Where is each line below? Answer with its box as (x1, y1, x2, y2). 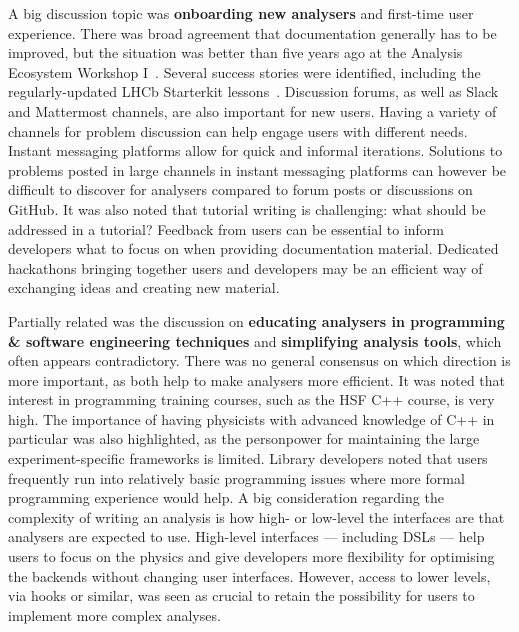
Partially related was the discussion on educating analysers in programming (8, 310, 505, 331)
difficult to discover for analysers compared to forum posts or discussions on (8, 179, 473, 200)
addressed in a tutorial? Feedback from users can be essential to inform (8, 218, 445, 239)
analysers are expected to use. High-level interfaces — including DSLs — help (8, 526, 485, 547)
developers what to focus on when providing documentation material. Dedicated (8, 238, 499, 259)
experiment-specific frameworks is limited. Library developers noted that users (8, 448, 488, 469)
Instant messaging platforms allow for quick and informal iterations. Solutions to (8, 140, 503, 161)
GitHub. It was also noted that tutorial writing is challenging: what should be (8, 198, 486, 219)
